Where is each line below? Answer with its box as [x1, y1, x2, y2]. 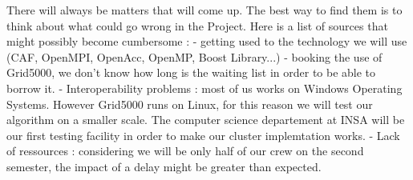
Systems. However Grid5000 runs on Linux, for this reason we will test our [6, 95, 373, 112]
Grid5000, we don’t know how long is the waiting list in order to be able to [6, 64, 376, 81]
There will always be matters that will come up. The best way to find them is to [6, 2, 403, 18]
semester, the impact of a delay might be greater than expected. [6, 158, 322, 174]
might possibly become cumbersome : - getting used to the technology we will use [6, 33, 407, 50]
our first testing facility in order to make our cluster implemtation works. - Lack [6, 126, 400, 143]
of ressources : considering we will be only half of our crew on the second [6, 142, 364, 159]
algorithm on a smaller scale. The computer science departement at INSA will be [6, 111, 405, 128]
